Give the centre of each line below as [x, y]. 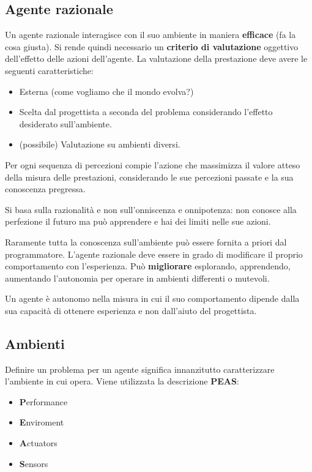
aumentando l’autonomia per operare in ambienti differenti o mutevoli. [137, 278]
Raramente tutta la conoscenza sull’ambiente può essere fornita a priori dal [146, 242]
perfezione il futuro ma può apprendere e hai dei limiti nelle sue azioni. [138, 221]
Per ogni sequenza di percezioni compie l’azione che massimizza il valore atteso [153, 164]
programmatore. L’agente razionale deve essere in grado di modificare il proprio [154, 254]
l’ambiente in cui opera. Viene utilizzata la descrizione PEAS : [122, 381]
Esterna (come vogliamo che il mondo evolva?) [106, 91]
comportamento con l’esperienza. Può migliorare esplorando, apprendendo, [148, 266]
